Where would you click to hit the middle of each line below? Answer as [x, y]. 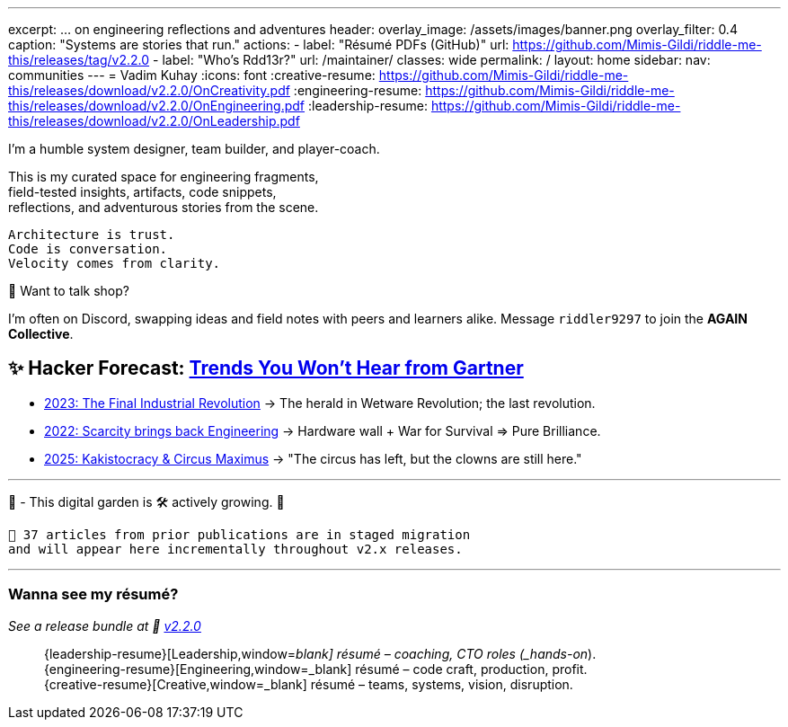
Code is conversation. [88, 249]
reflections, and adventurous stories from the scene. [164, 207]
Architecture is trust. [92, 235]
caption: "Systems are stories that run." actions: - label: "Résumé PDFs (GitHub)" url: [259, 44]
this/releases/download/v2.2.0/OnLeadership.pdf [154, 121]
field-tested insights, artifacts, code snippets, [142, 192]
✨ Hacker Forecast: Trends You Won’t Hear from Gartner [266, 368]
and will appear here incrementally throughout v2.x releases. [235, 549]
